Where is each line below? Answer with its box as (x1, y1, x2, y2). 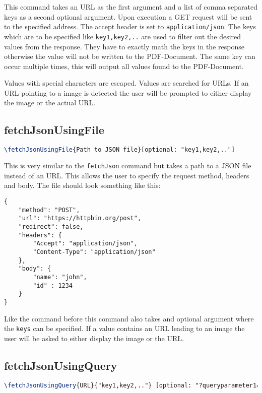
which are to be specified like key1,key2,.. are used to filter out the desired (4, 31, 241, 41)
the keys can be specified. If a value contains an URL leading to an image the (4, 323, 245, 334)
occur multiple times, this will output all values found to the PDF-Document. (4, 60, 244, 71)
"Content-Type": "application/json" (33, 248, 156, 255)
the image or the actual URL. (4, 97, 96, 108)
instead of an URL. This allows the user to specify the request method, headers (4, 170, 249, 180)
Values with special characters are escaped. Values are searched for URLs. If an (4, 78, 249, 88)
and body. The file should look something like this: (4, 180, 161, 190)
